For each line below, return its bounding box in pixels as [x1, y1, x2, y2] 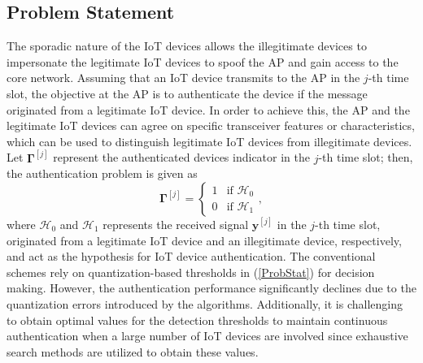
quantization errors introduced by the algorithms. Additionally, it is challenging [7, 295, 403, 312]
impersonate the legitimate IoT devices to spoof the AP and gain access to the [7, 53, 399, 70]
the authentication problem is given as [7, 165, 198, 182]
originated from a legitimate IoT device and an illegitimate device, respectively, [7, 231, 402, 248]
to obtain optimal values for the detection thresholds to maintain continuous [7, 311, 388, 328]
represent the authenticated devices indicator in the [53, 149, 310, 166]
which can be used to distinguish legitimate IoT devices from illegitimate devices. [7, 132, 412, 149]
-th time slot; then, [318, 149, 413, 166]
